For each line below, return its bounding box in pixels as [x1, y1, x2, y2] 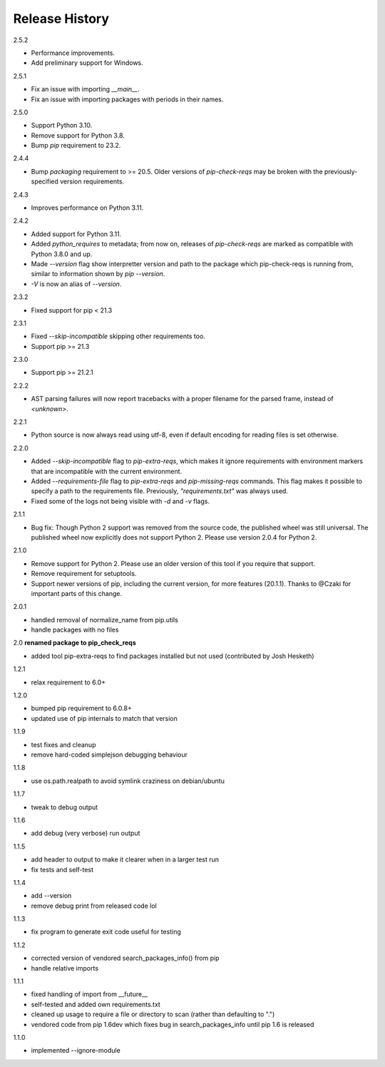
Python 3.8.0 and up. [31, 250, 93, 258]
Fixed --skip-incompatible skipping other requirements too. [31, 332, 206, 340]
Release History [13, 11, 110, 26]
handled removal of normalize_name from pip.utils [31, 615, 178, 624]
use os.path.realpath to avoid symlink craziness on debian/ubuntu [31, 777, 225, 785]
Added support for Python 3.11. [31, 229, 122, 238]
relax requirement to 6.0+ [31, 678, 106, 687]
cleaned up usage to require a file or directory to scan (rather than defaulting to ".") [31, 1010, 275, 1018]
